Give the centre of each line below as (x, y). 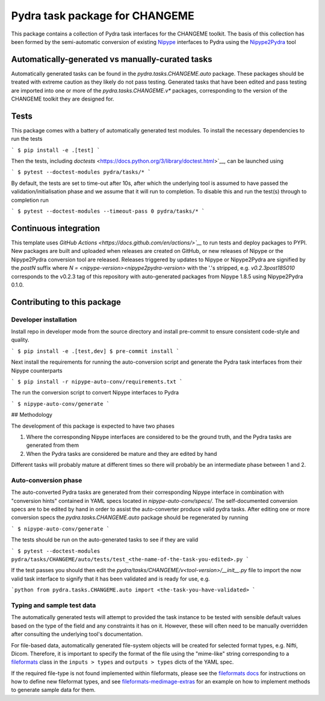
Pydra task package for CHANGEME (103, 16)
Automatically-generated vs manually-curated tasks (112, 59)
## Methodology (32, 415)
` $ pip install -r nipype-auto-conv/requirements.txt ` (97, 382)
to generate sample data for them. (53, 690)
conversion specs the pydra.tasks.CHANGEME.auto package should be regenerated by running (130, 517)
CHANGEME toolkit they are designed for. (63, 99)
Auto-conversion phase (47, 480)
